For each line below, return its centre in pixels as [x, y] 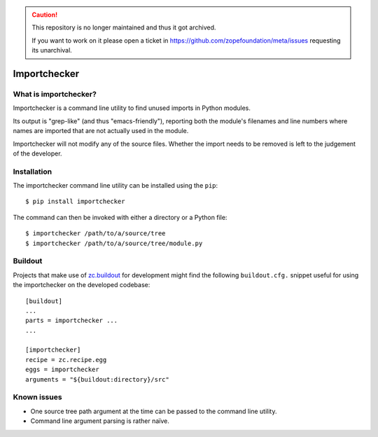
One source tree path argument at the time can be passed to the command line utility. [154, 411]
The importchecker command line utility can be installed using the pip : [115, 186]
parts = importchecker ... [72, 321]
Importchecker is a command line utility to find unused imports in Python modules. [132, 108]
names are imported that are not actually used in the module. [101, 131]
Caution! [45, 15]
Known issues [37, 397]
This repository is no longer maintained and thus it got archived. [124, 27]
